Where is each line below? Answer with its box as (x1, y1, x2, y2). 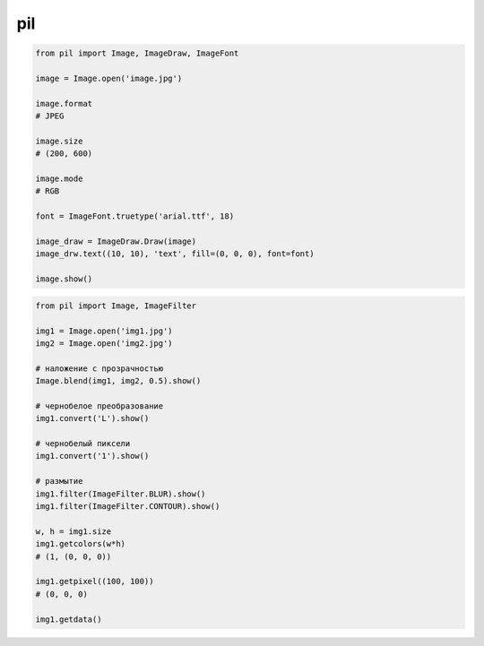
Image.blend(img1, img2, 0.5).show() (35, 376, 202, 386)
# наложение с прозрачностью (35, 363, 164, 374)
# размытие (35, 476, 83, 487)
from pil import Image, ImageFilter (35, 300, 197, 311)
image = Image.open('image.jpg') (35, 73, 183, 83)
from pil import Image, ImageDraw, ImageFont (35, 48, 239, 58)
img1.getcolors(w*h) (35, 538, 125, 549)
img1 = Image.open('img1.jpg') (35, 325, 174, 336)
